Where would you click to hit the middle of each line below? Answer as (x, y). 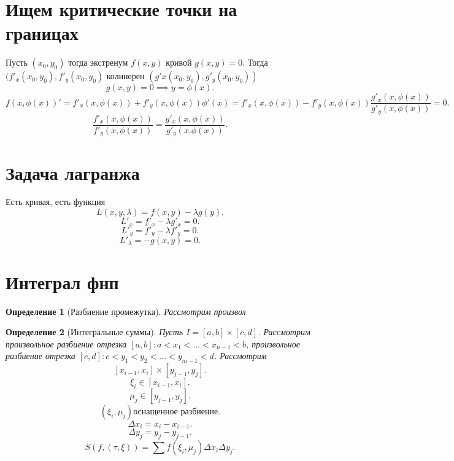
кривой (179, 62)
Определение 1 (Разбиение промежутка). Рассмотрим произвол (126, 311)
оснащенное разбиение (176, 412)
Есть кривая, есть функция (56, 202)
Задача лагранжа (73, 172)
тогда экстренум (98, 62)
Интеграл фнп (62, 281)
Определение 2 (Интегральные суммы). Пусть (94, 332)
